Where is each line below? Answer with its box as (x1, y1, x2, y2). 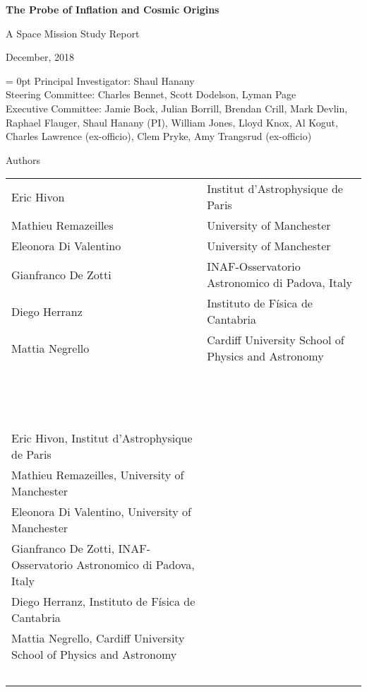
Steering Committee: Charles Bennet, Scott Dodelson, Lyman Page (6, 87, 296, 102)
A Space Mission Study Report (6, 25, 140, 40)
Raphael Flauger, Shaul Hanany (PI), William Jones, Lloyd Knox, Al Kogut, (6, 115, 338, 129)
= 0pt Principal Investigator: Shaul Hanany (6, 73, 195, 88)
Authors (6, 152, 41, 167)
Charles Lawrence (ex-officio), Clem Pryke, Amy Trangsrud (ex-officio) (6, 129, 312, 143)
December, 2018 (6, 49, 75, 64)
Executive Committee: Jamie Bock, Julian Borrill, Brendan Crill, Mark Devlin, (6, 100, 348, 115)
